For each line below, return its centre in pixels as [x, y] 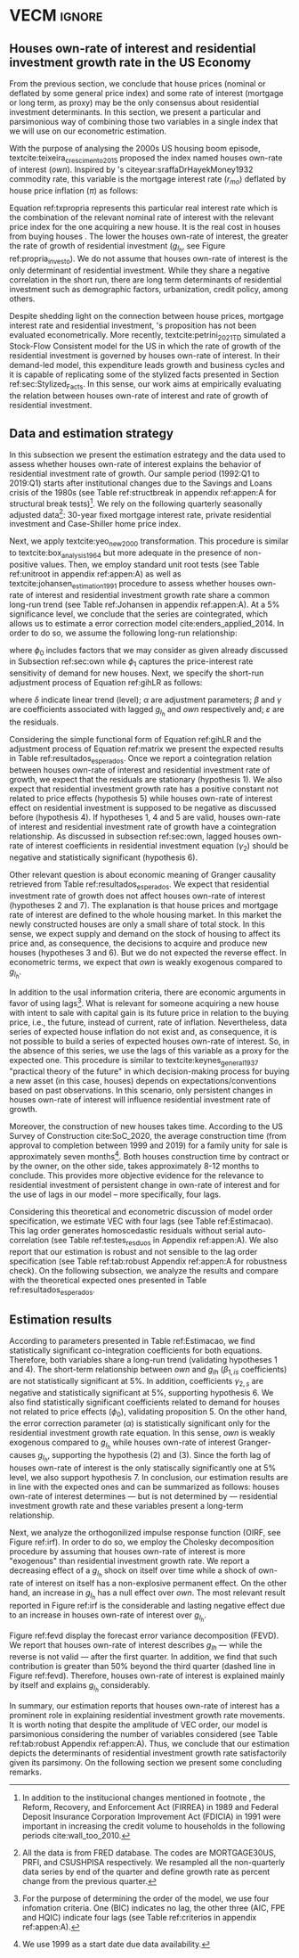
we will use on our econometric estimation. [88, 131]
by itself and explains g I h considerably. [80, 1687]
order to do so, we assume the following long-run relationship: [123, 633]
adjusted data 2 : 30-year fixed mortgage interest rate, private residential [140, 513]
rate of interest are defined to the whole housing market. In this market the [145, 914]
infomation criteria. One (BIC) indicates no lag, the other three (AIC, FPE [154, 1908]
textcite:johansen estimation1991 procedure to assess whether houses [132, 584]
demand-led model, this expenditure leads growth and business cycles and [147, 365]
